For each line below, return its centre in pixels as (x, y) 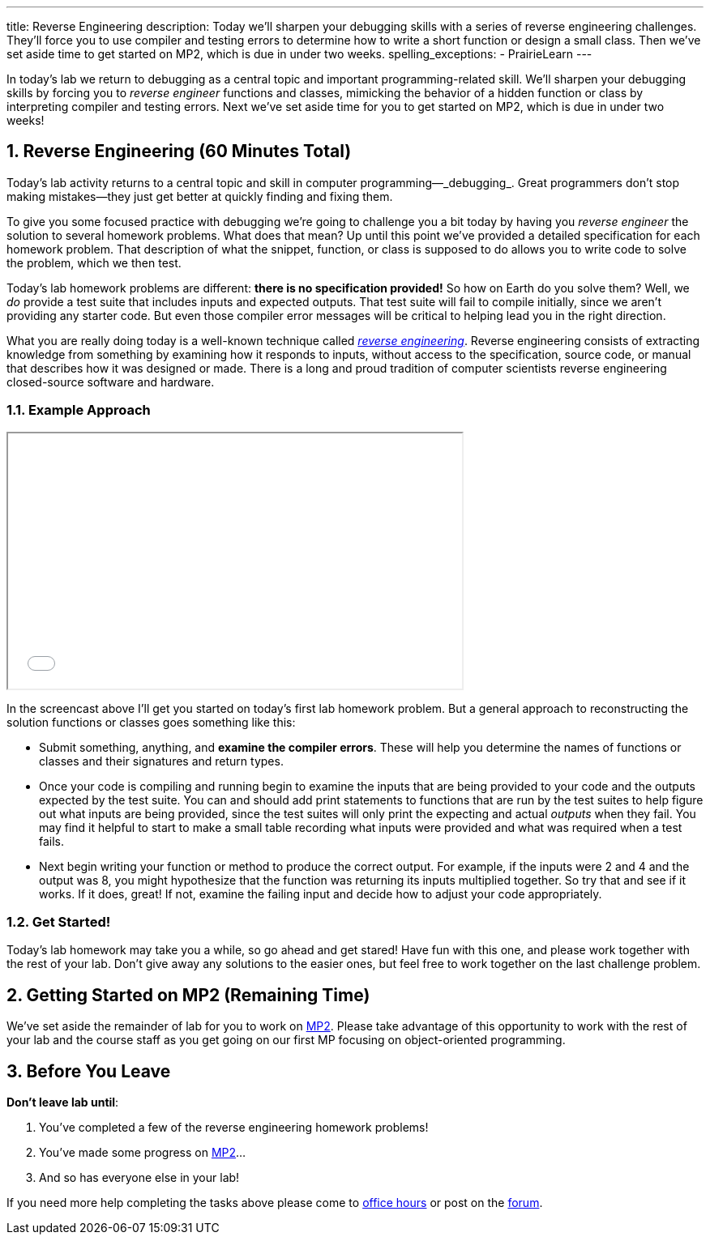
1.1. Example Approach (79, 410)
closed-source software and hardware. (111, 382)
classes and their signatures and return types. (161, 761)
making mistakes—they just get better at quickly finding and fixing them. (200, 196)
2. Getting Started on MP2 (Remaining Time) (188, 995)
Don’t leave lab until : (63, 1102)
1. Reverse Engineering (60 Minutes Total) (179, 151)
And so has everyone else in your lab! (139, 1178)
